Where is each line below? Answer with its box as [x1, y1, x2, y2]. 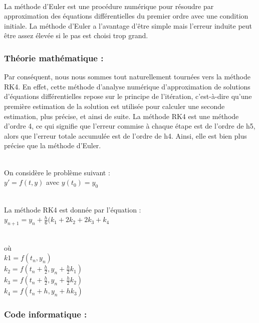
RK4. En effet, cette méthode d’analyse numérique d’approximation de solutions [4, 81, 250, 91]
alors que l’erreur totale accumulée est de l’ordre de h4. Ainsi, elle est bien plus [4, 130, 247, 141]
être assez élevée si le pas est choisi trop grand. [4, 30, 148, 41]
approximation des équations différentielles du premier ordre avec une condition [4, 11, 248, 21]
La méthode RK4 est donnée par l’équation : [4, 204, 141, 214]
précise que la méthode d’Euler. [4, 140, 101, 151]
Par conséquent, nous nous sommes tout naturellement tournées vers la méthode [4, 71, 251, 82]
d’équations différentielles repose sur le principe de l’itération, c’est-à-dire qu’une [4, 91, 252, 101]
